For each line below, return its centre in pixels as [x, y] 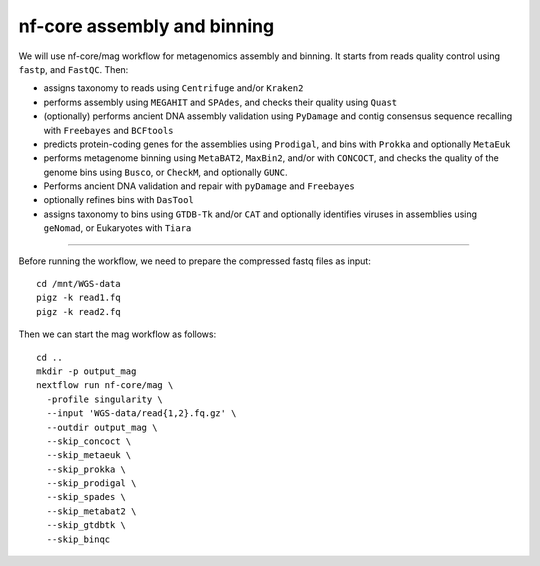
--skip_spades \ [86, 497]
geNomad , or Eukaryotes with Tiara [117, 228]
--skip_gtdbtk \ [86, 525]
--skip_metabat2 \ [91, 511]
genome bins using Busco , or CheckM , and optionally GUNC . [166, 172]
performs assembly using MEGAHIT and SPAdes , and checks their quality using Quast [220, 102]
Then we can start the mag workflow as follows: [117, 334]
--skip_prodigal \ [91, 483]
